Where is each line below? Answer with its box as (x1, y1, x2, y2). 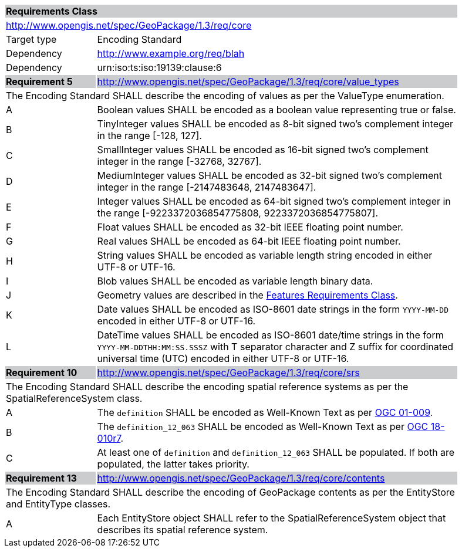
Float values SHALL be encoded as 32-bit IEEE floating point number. (97, 221, 403, 233)
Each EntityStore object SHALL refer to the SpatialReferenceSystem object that (97, 512, 446, 524)
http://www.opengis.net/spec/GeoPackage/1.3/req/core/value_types (97, 76, 399, 87)
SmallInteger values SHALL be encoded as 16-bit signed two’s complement (97, 144, 429, 155)
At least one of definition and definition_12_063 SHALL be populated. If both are (97, 446, 455, 458)
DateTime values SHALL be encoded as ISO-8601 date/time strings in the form (97, 329, 444, 341)
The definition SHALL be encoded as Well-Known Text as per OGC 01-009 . (97, 407, 433, 418)
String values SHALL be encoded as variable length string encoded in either (97, 249, 433, 261)
